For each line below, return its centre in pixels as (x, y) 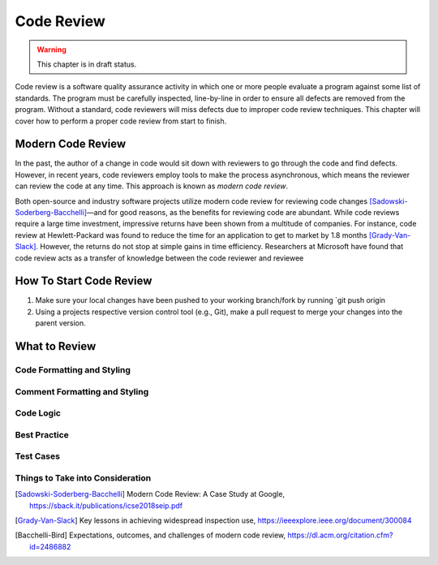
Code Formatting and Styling (73, 370)
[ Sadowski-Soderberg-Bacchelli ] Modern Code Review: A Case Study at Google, (150, 494)
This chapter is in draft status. (87, 64)
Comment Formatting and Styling (82, 391)
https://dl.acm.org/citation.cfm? (340, 535)
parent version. (61, 323)
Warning (52, 50)
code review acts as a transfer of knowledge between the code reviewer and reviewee (159, 258)
